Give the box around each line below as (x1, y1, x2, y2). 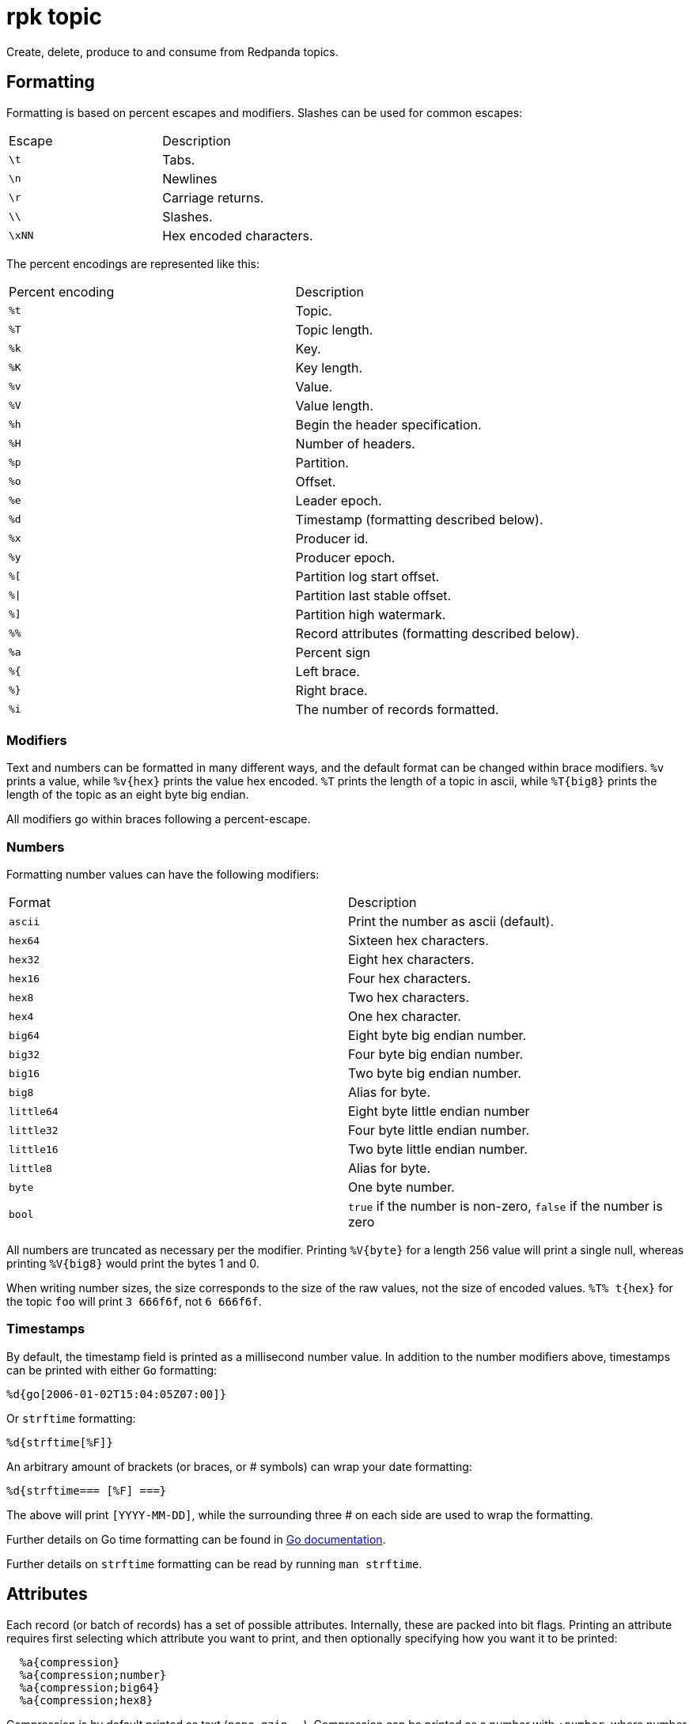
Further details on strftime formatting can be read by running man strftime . (6, 1556, 422, 1571)
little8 (9, 1162, 52, 1174)
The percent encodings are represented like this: (6, 256, 259, 270)
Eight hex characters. (348, 951, 475, 968)
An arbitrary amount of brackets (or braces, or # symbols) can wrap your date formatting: (6, 1459, 472, 1473)
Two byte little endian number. (348, 1141, 528, 1158)
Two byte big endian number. (348, 1065, 521, 1082)
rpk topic (6, 3, 102, 30)
